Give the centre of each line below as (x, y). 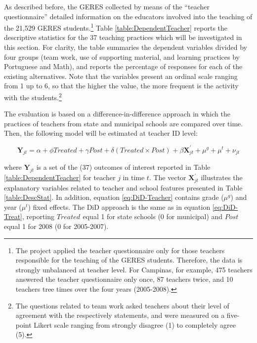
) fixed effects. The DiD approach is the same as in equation (119, 207)
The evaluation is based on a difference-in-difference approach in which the (117, 114)
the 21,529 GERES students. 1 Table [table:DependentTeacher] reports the (116, 27)
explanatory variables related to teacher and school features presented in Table (123, 187)
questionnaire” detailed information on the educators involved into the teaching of (128, 16)
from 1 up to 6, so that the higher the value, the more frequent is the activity (121, 86)
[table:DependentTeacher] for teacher (60, 177)
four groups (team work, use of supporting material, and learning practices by (122, 57)
